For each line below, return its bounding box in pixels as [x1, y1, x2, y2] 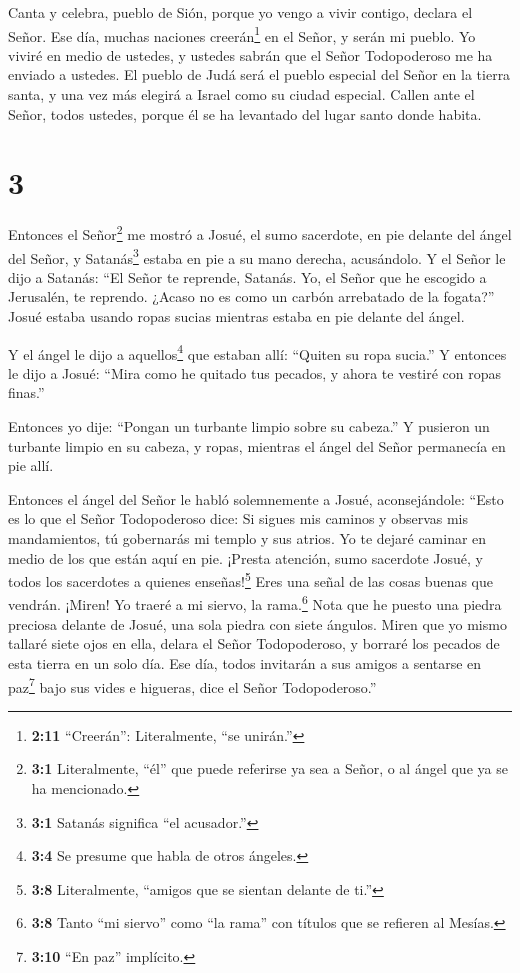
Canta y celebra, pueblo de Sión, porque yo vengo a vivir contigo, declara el [8, 2, 473, 22]
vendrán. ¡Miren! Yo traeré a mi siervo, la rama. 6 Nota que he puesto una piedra [8, 591, 502, 615]
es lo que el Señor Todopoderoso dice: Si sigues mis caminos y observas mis [8, 508, 469, 529]
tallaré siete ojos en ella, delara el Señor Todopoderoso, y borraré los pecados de [8, 633, 500, 654]
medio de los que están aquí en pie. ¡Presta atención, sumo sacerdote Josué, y [8, 547, 483, 568]
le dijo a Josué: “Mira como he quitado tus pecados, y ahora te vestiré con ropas [8, 362, 502, 383]
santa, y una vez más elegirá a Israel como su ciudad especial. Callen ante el [8, 84, 475, 105]
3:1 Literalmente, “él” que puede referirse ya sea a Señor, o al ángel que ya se [31, 758, 508, 779]
